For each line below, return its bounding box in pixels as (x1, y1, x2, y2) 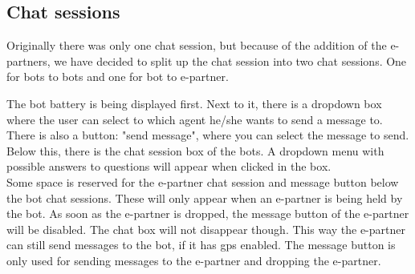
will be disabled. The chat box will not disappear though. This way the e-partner (6, 220, 405, 237)
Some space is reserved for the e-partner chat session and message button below (6, 173, 399, 190)
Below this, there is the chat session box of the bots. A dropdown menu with (6, 142, 384, 159)
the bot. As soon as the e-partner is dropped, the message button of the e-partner (6, 205, 409, 222)
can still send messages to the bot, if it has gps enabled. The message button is (6, 236, 396, 253)
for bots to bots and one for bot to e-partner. (6, 68, 229, 85)
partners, (6, 52, 51, 69)
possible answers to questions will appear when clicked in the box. (6, 158, 332, 175)
